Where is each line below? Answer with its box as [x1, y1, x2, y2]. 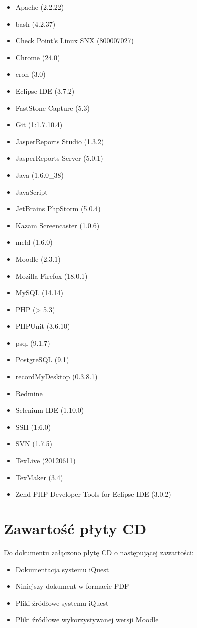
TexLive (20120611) [15, 455, 76, 466]
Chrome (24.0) [15, 52, 60, 62]
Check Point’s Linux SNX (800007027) [15, 35, 134, 46]
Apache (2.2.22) [15, 2, 64, 12]
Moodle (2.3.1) [15, 253, 61, 264]
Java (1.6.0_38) [15, 169, 64, 180]
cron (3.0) [15, 69, 46, 79]
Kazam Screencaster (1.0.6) [15, 220, 100, 230]
